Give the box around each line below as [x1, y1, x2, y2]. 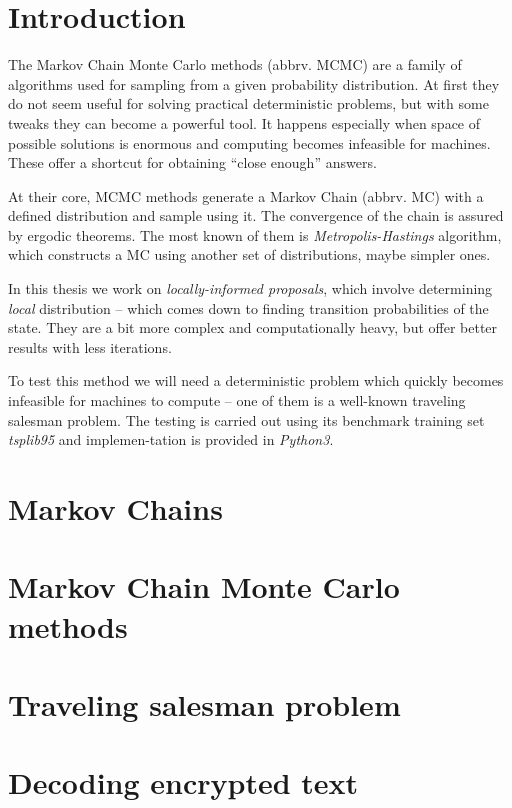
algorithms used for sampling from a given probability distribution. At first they [8, 73, 500, 94]
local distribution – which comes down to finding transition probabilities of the [8, 297, 489, 318]
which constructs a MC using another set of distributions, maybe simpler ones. [8, 244, 491, 265]
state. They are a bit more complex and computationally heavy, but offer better [8, 317, 498, 338]
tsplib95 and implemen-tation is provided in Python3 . [8, 429, 334, 450]
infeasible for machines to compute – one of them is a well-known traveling [8, 390, 466, 411]
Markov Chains [8, 488, 223, 528]
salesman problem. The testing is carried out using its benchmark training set [8, 409, 485, 430]
